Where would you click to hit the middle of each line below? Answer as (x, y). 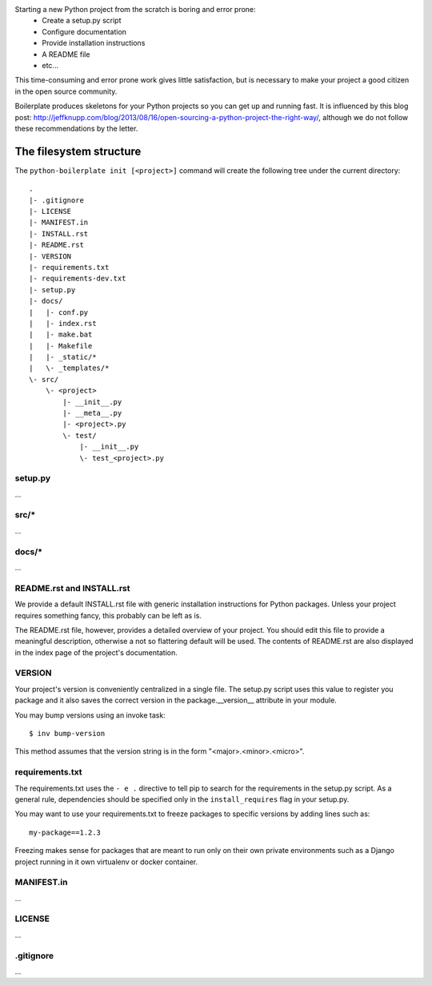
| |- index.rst (63, 323)
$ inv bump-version (67, 734)
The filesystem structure (78, 151)
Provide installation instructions (94, 43)
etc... (50, 65)
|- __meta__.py (92, 413)
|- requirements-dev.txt (78, 279)
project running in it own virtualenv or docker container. (106, 862)
